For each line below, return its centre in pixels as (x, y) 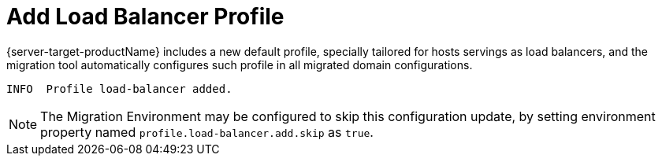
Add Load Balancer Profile (145, 17)
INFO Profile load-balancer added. (119, 88)
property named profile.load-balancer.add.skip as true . (207, 132)
